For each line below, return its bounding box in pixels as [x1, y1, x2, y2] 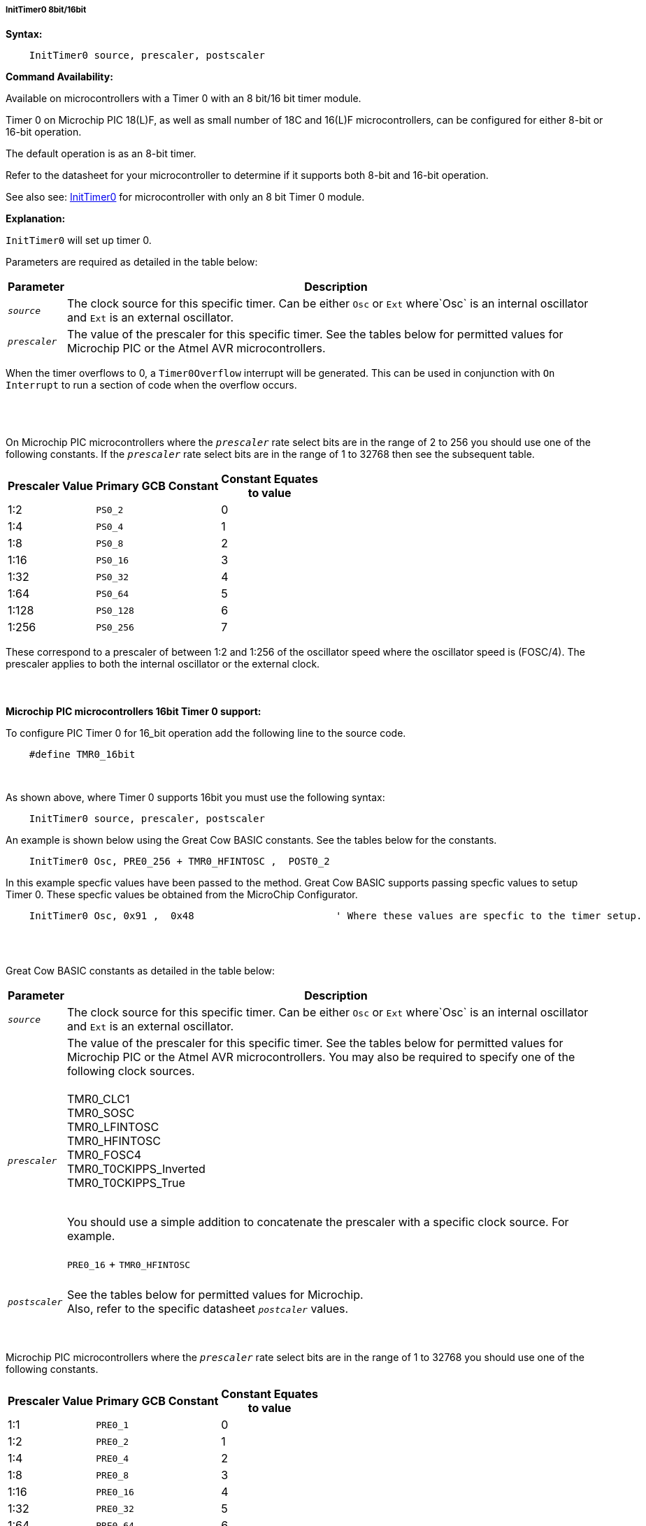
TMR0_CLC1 [66, 1092, 130, 1107]
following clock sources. [66, 1064, 195, 1079]
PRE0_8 [96, 1469, 129, 1481]
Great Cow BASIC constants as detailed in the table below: [6, 965, 275, 977]
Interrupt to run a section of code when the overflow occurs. [6, 379, 297, 391]
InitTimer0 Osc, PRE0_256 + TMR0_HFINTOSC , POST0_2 [29, 856, 330, 868]
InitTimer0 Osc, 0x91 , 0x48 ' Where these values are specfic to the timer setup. [29, 910, 643, 922]
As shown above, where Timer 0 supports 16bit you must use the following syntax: [6, 791, 385, 804]
